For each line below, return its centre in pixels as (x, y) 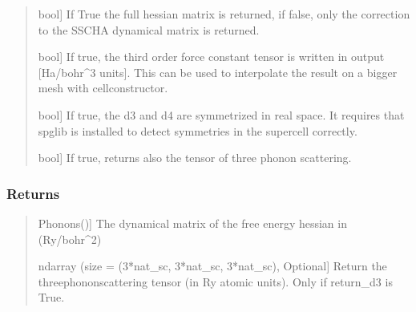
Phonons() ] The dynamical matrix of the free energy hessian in (192, 223)
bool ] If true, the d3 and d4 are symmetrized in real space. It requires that (221, 114)
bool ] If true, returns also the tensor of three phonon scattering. (195, 158)
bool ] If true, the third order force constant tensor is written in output (211, 57)
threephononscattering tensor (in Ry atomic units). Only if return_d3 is (215, 281)
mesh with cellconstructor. (103, 88)
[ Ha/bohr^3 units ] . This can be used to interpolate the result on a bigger (218, 72)
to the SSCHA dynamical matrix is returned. (149, 29)
